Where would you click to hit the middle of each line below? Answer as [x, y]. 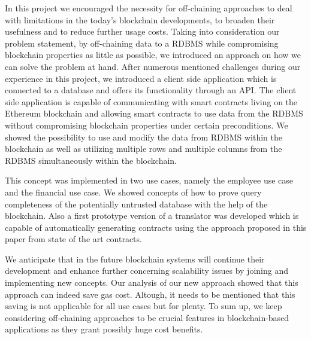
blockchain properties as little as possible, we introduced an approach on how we [153, 55]
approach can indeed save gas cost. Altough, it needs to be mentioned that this [150, 294]
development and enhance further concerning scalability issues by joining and [147, 271]
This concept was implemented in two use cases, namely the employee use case [149, 180]
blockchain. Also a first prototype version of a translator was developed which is [152, 216]
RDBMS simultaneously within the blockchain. [91, 160]
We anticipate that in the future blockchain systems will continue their [135, 259]
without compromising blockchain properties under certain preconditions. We [147, 125]
